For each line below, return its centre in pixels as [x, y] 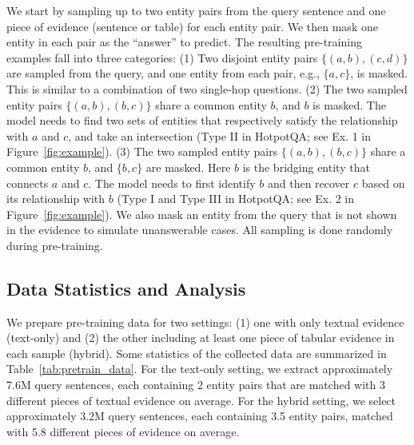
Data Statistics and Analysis [126, 288]
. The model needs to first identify [172, 183]
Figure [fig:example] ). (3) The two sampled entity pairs [142, 151]
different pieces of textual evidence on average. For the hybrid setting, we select [201, 400]
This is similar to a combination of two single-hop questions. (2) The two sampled [207, 88]
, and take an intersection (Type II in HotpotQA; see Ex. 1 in [220, 135]
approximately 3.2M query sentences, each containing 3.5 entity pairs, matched [200, 416]
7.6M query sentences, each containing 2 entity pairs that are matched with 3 [196, 385]
